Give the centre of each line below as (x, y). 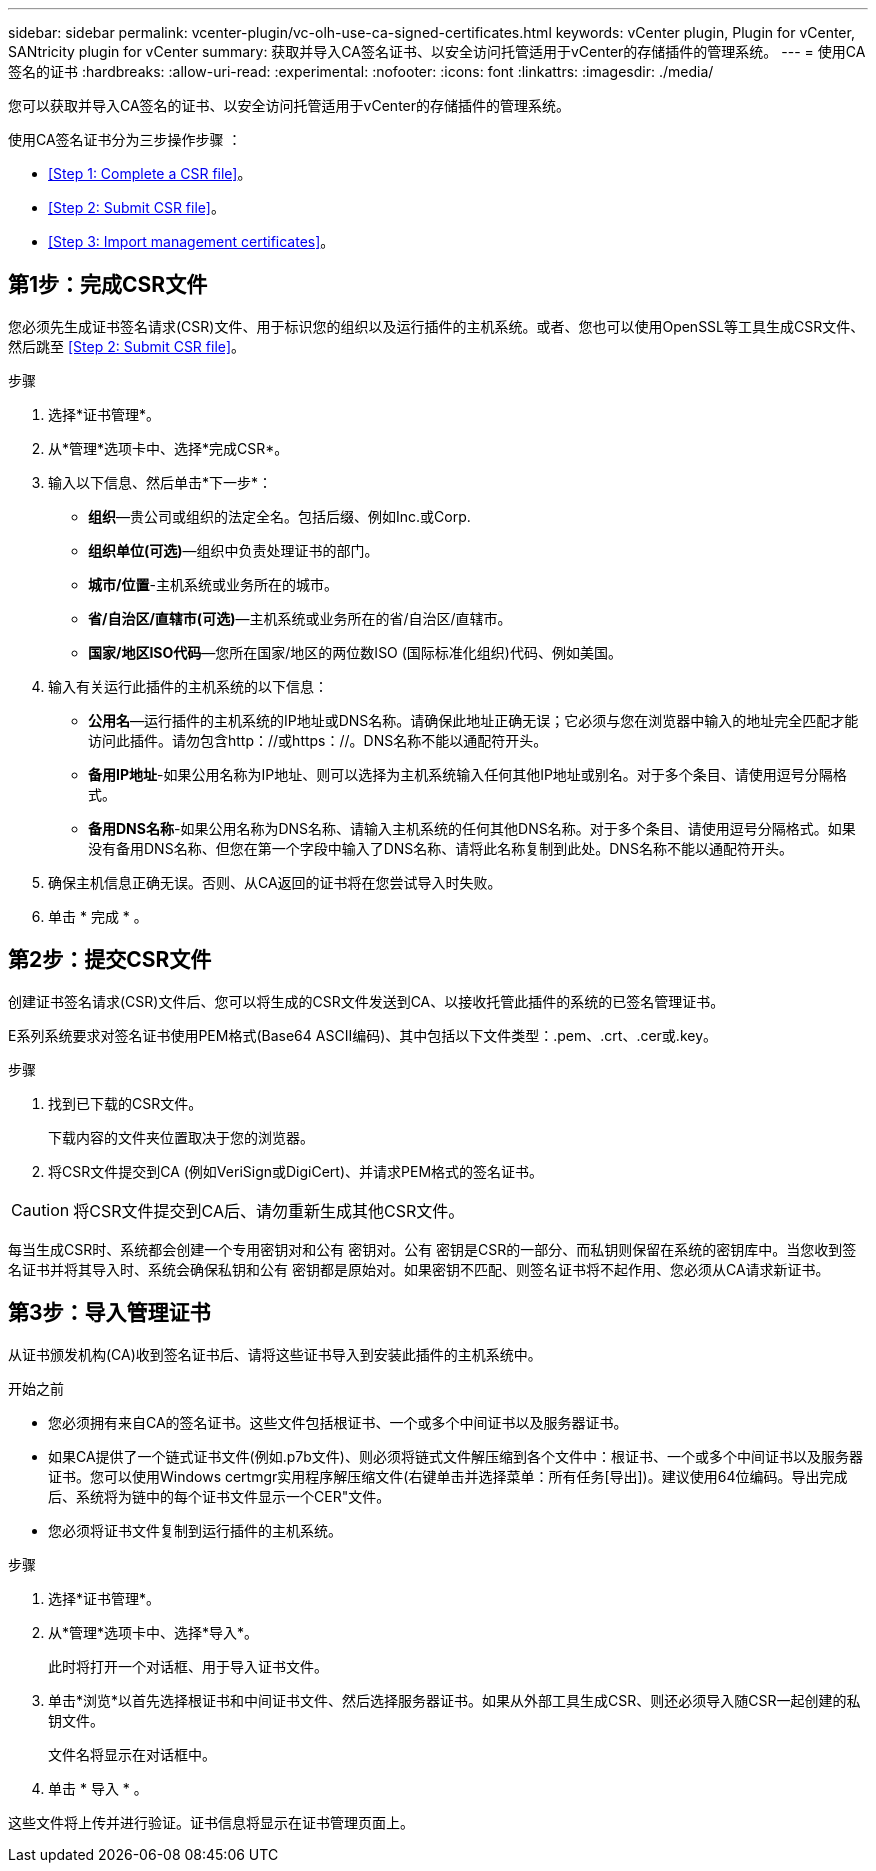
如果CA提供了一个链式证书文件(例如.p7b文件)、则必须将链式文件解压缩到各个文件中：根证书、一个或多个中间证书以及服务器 (455, 1456)
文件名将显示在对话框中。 (132, 1754)
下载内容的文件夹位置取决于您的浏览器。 (181, 1137)
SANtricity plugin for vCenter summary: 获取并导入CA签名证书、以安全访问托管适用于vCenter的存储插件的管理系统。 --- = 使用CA (437, 51)
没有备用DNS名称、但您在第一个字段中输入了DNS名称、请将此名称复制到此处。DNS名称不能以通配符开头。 (440, 848)
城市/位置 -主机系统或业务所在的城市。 (213, 584)
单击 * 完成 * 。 (98, 916)
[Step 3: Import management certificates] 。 (191, 241)
